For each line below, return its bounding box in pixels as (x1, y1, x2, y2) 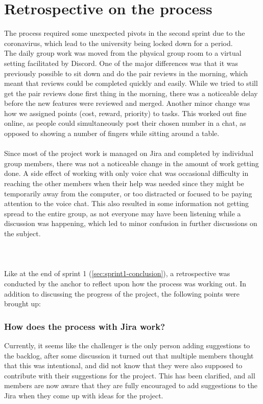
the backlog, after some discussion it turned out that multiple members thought (4, 350, 254, 361)
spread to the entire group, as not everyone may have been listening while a (4, 208, 241, 218)
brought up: (4, 298, 41, 309)
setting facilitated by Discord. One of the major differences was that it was (4, 57, 238, 68)
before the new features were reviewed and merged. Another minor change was (4, 98, 250, 108)
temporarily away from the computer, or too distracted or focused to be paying (4, 188, 252, 198)
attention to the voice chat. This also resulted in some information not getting (4, 198, 249, 209)
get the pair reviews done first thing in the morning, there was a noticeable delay (4, 87, 258, 98)
